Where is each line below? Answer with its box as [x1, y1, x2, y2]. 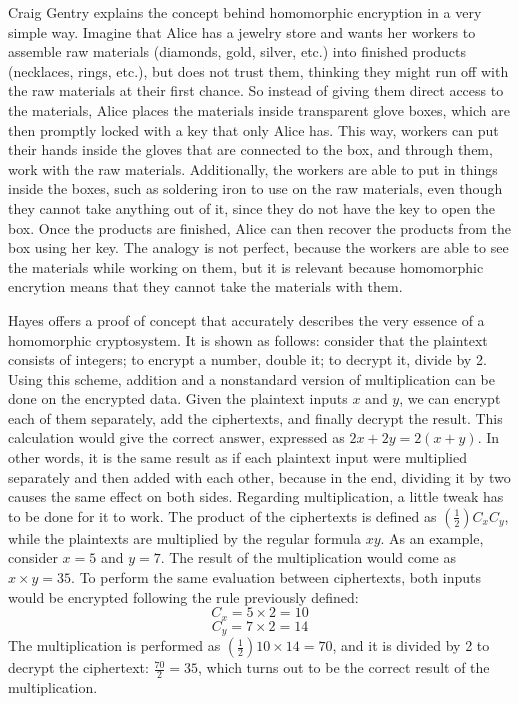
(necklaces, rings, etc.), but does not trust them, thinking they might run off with [8, 60, 509, 81]
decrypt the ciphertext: [8, 657, 149, 678]
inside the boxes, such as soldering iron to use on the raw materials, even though [8, 178, 503, 199]
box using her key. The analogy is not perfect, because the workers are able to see [8, 237, 509, 258]
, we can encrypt [399, 388, 501, 409]
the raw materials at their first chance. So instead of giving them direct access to [8, 80, 504, 101]
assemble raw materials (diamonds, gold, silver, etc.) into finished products [8, 41, 467, 62]
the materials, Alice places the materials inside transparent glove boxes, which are [8, 99, 510, 120]
